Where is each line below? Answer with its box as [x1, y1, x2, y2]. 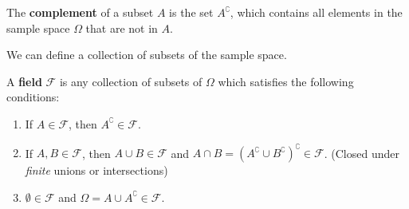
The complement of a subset [6, 4, 154, 20]
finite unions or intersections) [25, 162, 168, 179]
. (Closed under [324, 144, 399, 161]
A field [6, 73, 42, 89]
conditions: [6, 89, 60, 105]
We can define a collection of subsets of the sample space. [6, 46, 287, 63]
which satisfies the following [218, 73, 354, 89]
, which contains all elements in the [230, 4, 403, 20]
